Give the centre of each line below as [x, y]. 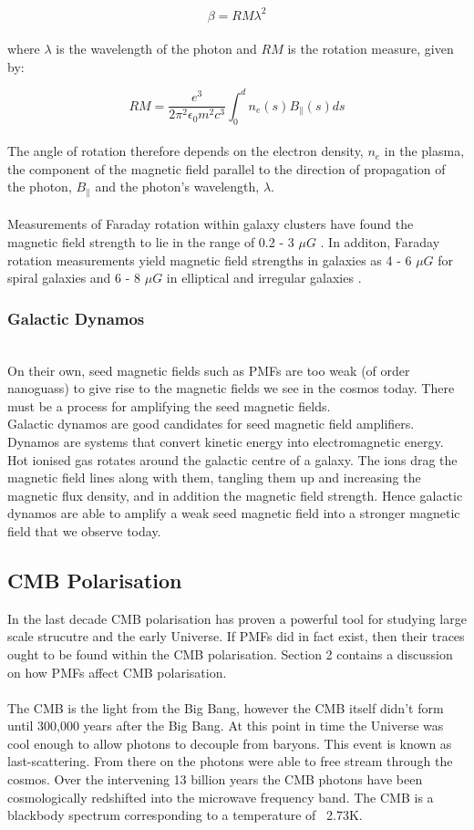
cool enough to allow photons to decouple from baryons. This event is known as [230, 743]
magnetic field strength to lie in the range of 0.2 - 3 [151, 242]
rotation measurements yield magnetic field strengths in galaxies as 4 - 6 [210, 259]
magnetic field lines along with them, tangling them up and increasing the [214, 477]
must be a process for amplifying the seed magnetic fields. [169, 405]
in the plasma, [424, 151]
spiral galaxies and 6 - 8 [74, 278]
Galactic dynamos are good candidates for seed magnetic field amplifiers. [211, 424]
